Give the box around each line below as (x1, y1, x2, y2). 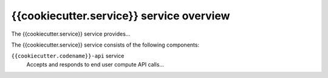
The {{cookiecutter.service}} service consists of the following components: (11, 41, 200, 48)
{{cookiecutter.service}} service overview (11, 9, 230, 22)
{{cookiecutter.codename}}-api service (11, 52, 125, 60)
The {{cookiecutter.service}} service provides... (11, 30, 131, 37)
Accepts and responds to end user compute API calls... (26, 60, 164, 68)
